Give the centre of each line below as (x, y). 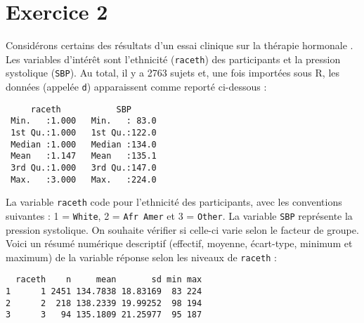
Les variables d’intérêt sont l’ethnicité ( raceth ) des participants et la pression (173, 59)
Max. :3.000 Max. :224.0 (84, 179)
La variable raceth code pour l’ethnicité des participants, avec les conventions (174, 202)
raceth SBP (81, 109)
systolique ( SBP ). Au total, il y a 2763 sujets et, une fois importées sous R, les (173, 73)
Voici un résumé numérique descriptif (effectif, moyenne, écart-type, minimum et (179, 243)
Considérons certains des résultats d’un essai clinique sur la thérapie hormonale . (180, 45)
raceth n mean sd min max (109, 280)
